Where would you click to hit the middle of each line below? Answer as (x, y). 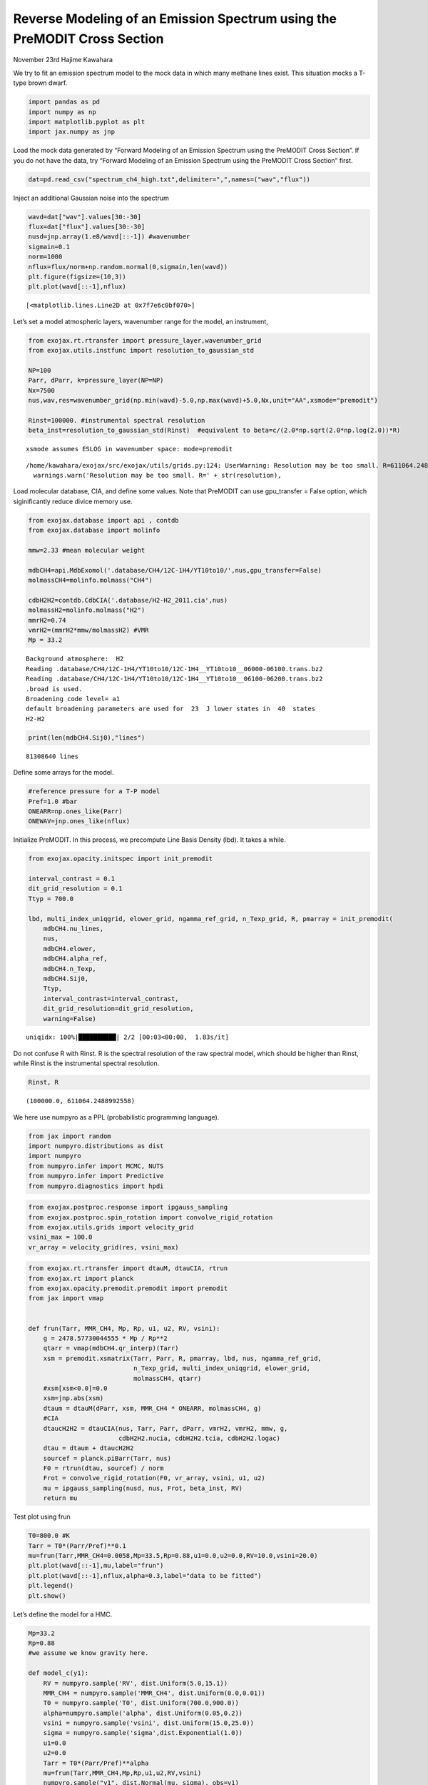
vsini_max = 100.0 (60, 1237)
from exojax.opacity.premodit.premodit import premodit (128, 1288)
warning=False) (70, 1019)
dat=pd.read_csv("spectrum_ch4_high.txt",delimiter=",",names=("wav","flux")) (169, 179)
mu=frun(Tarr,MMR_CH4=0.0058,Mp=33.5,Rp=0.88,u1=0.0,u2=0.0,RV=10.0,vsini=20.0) (173, 1556)
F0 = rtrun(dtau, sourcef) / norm (103, 1468)
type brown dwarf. (40, 83)
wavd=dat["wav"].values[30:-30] (85, 217)
